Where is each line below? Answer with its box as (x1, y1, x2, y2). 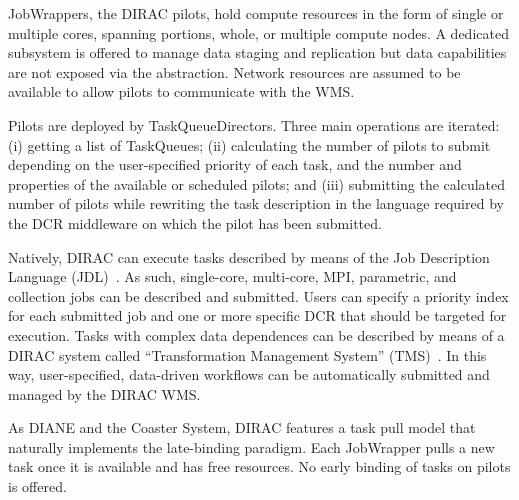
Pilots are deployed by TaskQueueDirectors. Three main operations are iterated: (8, 114, 500, 135)
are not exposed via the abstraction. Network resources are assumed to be (8, 61, 461, 82)
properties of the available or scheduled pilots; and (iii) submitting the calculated (8, 173, 506, 194)
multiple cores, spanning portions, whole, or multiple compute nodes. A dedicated (8, 22, 509, 43)
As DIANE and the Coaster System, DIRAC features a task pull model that (8, 417, 476, 438)
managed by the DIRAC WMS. (8, 383, 201, 404)
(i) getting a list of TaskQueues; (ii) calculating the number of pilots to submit (8, 134, 491, 155)
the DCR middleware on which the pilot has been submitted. (8, 212, 382, 233)
